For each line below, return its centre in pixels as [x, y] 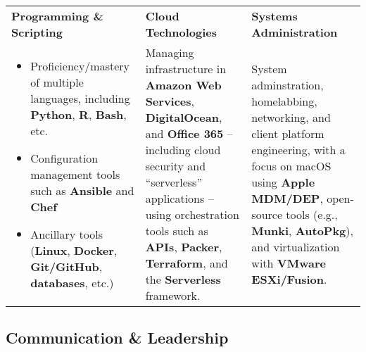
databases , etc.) [72, 282]
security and [176, 166]
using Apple [283, 182]
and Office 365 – [189, 133]
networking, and [291, 117]
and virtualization [296, 247]
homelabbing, [284, 101]
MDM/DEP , [287, 198]
